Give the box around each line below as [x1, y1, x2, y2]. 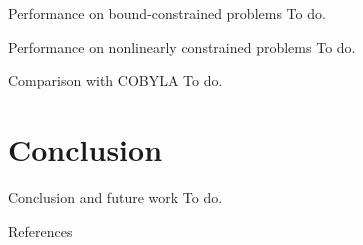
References [8, 220, 73, 241]
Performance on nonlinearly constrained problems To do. [8, 36, 356, 57]
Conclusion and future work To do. [8, 186, 223, 207]
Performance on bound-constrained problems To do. [8, 3, 326, 23]
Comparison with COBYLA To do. [8, 70, 223, 91]
